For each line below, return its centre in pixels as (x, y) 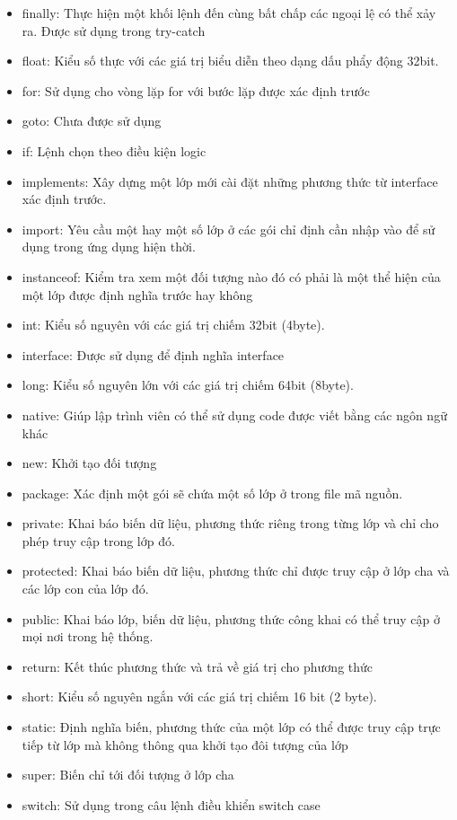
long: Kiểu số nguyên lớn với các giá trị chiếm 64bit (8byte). (188, 385)
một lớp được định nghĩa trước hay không (137, 294)
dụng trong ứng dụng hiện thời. (109, 247)
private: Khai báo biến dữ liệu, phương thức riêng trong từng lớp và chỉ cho (230, 523)
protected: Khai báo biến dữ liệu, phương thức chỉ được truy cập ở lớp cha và (236, 571)
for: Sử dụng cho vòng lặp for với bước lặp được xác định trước (196, 90)
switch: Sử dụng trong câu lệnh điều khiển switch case (171, 804)
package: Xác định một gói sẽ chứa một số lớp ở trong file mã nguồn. (212, 493)
